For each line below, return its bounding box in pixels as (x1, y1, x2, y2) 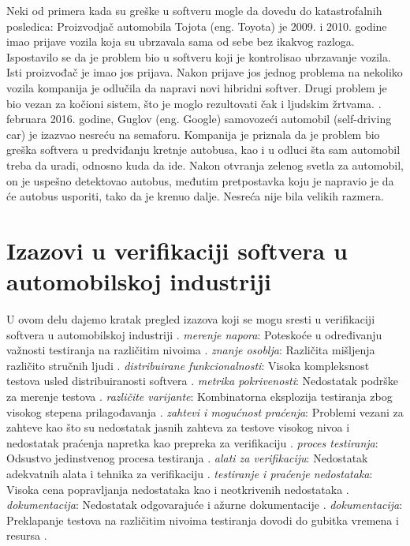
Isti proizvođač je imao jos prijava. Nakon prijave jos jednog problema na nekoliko (6, 64, 403, 80)
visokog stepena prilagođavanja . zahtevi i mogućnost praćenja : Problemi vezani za (6, 403, 404, 420)
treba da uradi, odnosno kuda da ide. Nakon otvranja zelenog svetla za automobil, (6, 156, 404, 173)
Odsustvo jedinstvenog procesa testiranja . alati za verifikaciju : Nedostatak (6, 450, 368, 466)
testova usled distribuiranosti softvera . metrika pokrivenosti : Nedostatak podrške (6, 372, 399, 389)
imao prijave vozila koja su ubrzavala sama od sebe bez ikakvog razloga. (6, 33, 355, 50)
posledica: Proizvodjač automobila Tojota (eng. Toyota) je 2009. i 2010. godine (6, 17, 387, 34)
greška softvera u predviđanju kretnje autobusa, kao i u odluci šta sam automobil (6, 141, 401, 158)
